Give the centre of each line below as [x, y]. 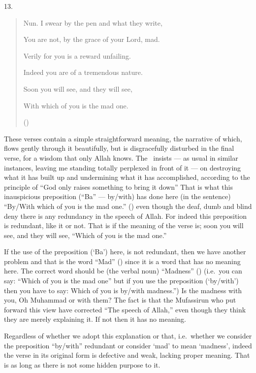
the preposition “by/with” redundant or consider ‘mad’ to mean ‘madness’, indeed [128, 345]
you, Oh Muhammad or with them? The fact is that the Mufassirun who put [120, 300]
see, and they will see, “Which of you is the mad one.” [85, 235]
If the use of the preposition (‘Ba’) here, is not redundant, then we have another [125, 252]
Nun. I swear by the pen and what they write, [93, 22]
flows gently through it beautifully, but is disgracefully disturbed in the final [119, 148]
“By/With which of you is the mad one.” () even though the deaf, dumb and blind [128, 206]
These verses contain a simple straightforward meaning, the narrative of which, [123, 138]
